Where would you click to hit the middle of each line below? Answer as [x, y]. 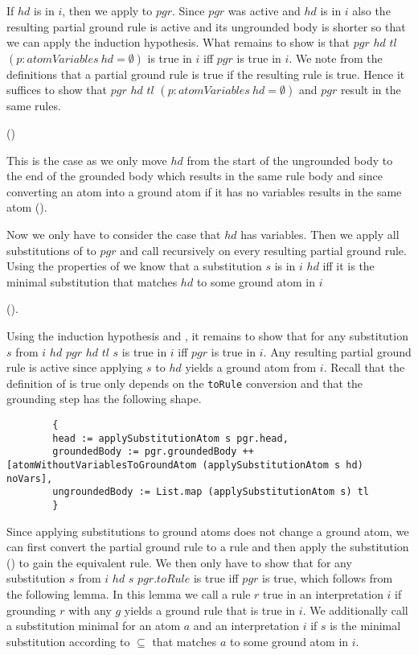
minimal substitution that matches [92, 281]
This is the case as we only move [87, 160]
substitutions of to [51, 250]
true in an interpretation [323, 593]
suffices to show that [57, 90]
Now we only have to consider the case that [114, 234]
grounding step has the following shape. [104, 399]
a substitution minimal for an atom [94, 626]
